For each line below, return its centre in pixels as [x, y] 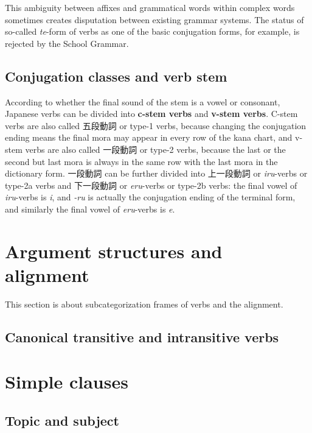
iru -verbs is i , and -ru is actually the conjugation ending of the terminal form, [150, 197]
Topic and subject [62, 420]
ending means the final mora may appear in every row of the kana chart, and [149, 137]
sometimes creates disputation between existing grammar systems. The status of [154, 19]
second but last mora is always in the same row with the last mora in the [141, 161]
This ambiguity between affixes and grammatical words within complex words [150, 7]
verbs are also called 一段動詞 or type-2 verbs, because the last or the [155, 149]
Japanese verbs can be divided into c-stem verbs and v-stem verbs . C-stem [151, 114]
